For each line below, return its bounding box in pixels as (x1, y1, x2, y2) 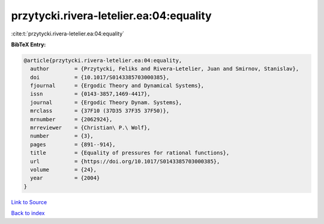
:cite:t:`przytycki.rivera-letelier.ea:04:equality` (11, 30, 125, 37)
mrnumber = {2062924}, (30, 116, 113, 123)
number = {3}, (30, 133, 94, 139)
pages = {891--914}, (30, 141, 116, 148)
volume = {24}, (30, 166, 97, 173)
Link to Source (11, 198, 47, 205)
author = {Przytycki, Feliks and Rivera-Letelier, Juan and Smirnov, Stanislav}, (30, 65, 299, 72)
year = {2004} (30, 175, 100, 181)
